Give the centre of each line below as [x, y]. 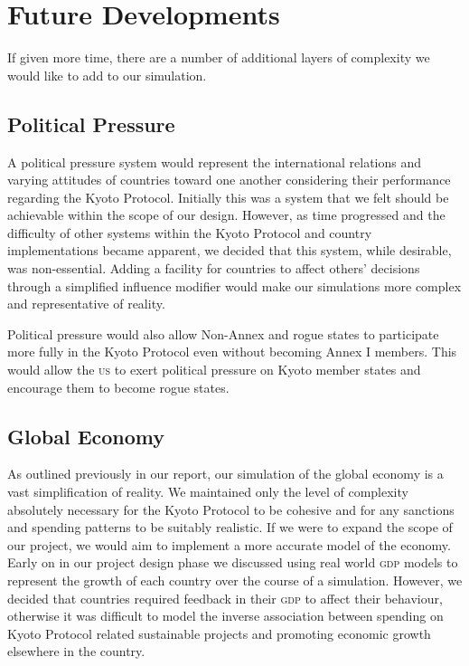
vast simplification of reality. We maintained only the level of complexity [208, 492]
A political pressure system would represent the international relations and [215, 162]
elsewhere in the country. [76, 651]
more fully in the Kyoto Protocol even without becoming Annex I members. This [232, 352]
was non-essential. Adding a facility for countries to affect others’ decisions [214, 268]
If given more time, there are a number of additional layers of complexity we [219, 57]
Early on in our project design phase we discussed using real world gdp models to [233, 562]
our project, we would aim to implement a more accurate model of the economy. [229, 544]
